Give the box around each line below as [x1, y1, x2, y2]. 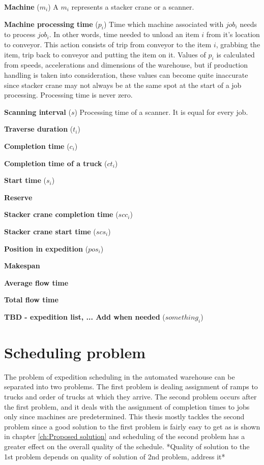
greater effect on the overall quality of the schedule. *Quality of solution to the [4, 441, 250, 451]
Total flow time [4, 294, 58, 305]
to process [4, 29, 36, 40]
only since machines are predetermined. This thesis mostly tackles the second [4, 411, 245, 422]
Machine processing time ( [4, 18, 98, 29]
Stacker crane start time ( [4, 226, 96, 236]
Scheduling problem [4, 342, 145, 362]
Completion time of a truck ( [4, 158, 107, 168]
